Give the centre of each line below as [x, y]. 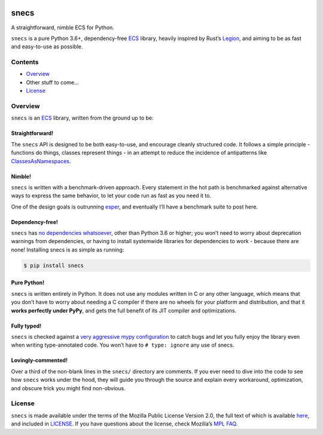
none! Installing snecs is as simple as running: [68, 249]
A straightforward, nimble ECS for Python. [63, 27]
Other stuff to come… [52, 82]
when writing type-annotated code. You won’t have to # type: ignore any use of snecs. [123, 345]
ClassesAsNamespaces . [41, 161]
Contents [25, 62]
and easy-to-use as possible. [47, 47]
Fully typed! [26, 326]
